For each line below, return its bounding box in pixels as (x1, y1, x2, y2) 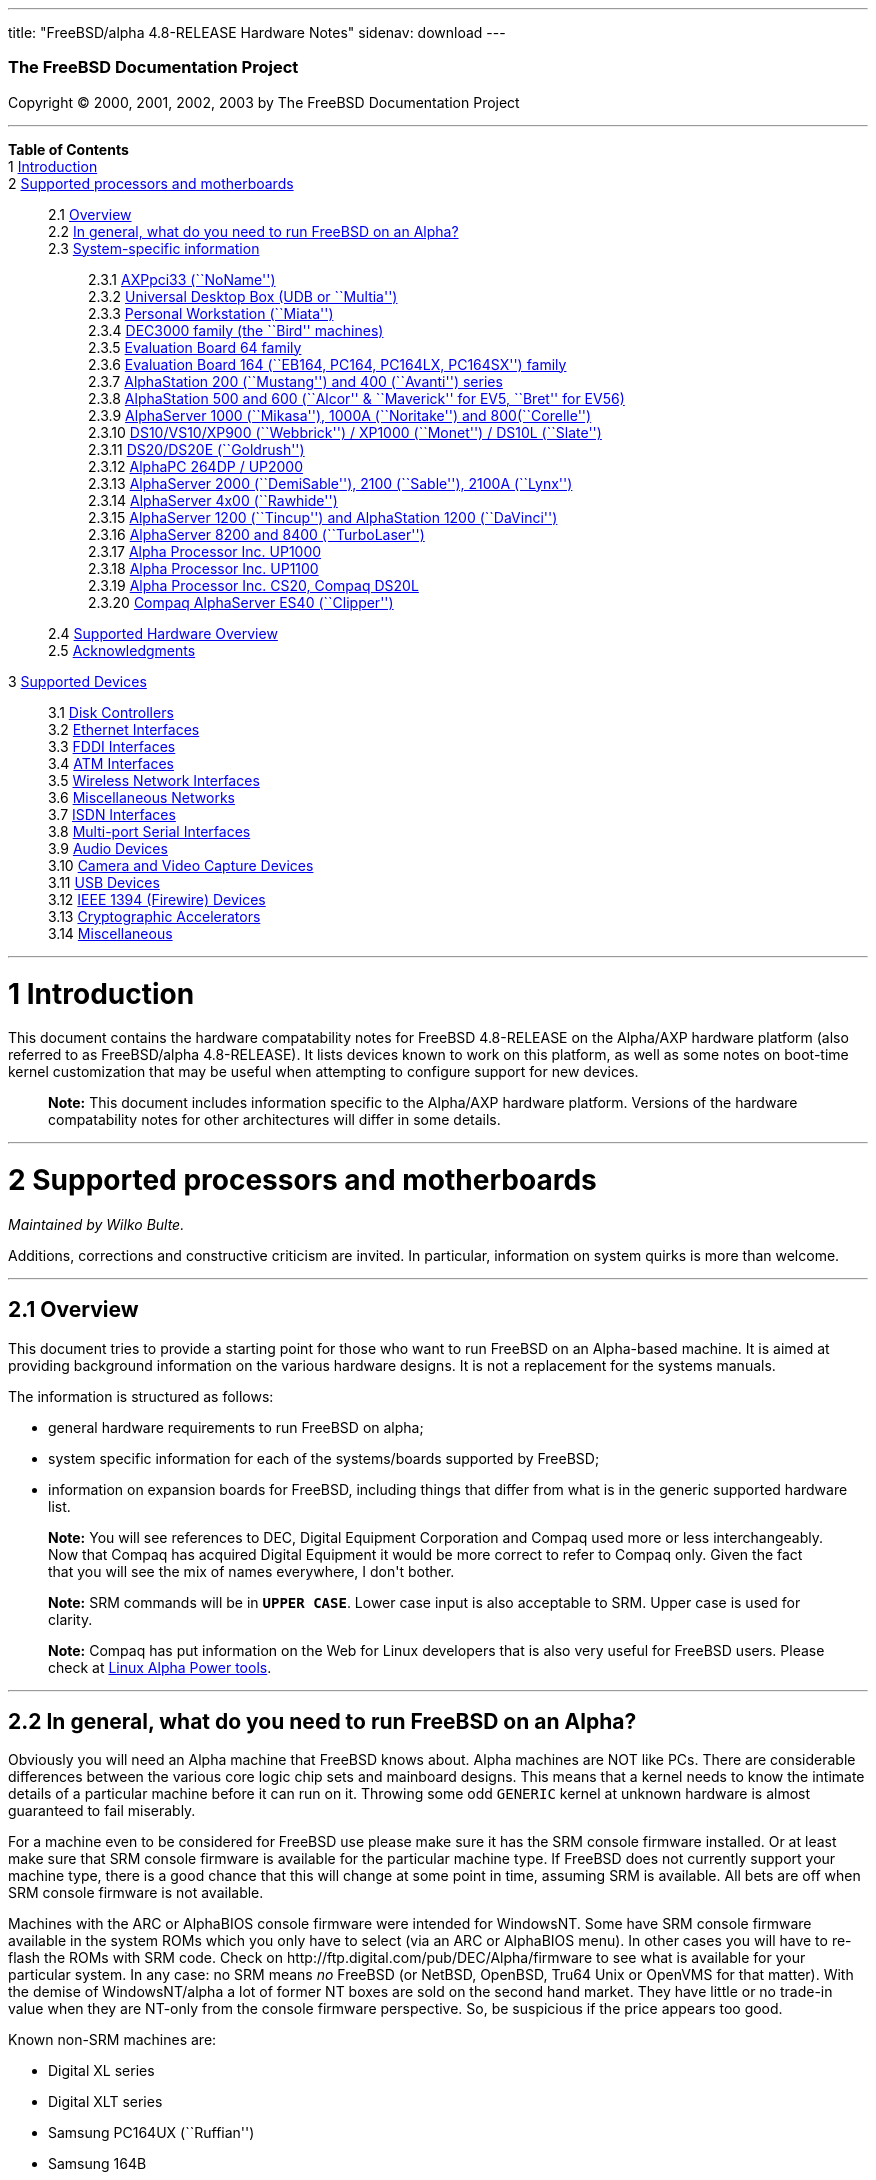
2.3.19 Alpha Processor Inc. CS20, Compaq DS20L (88, 576, 419, 594)
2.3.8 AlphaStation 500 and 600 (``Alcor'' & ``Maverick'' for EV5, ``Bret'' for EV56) (88, 389, 625, 407)
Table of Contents (8, 140, 129, 158)
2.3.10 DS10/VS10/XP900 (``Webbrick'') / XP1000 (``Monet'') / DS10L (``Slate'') (88, 423, 602, 441)
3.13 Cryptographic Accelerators (48, 907, 261, 925)
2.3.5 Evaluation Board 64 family (88, 338, 302, 356)
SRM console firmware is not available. (8, 1884, 264, 1902)
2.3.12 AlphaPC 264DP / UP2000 (88, 457, 304, 475)
